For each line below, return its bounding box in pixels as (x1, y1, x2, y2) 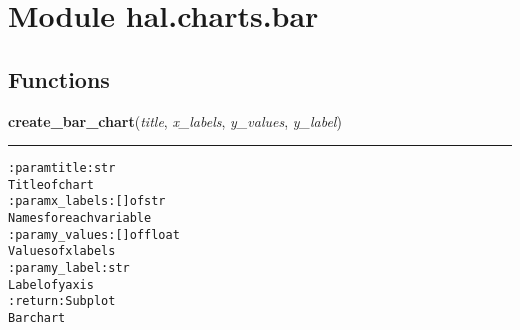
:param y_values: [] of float (8, 227, 180, 242)
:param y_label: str (8, 261, 130, 276)
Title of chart (8, 177, 94, 192)
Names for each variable (8, 211, 152, 226)
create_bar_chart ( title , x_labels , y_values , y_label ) (8, 110, 342, 131)
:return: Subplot (8, 294, 116, 309)
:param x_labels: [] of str (8, 194, 166, 209)
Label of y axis (8, 277, 94, 292)
